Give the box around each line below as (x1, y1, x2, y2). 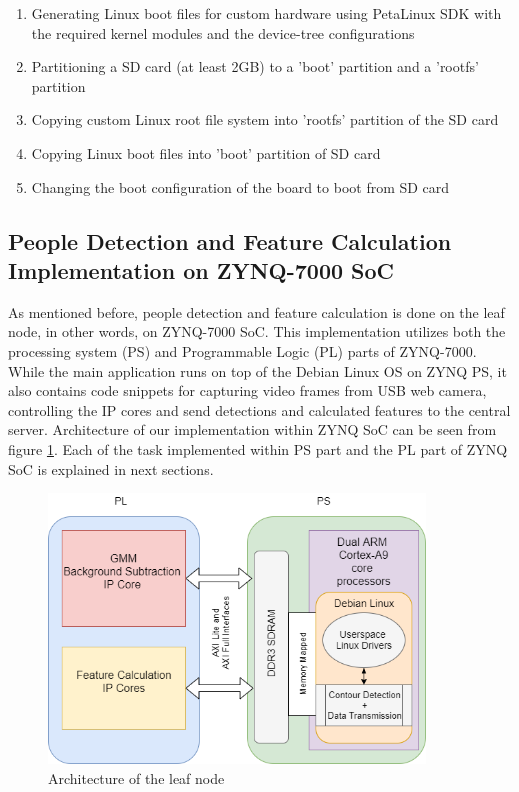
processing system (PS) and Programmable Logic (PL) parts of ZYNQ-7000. (8, 340, 477, 361)
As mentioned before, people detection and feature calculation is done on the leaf (8, 301, 505, 322)
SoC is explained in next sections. (8, 458, 214, 479)
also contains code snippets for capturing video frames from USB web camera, (8, 380, 487, 401)
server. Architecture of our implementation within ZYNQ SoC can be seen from (8, 419, 497, 440)
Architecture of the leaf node (48, 767, 225, 788)
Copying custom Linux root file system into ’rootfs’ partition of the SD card (31, 109, 499, 130)
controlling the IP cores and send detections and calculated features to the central (8, 399, 511, 420)
